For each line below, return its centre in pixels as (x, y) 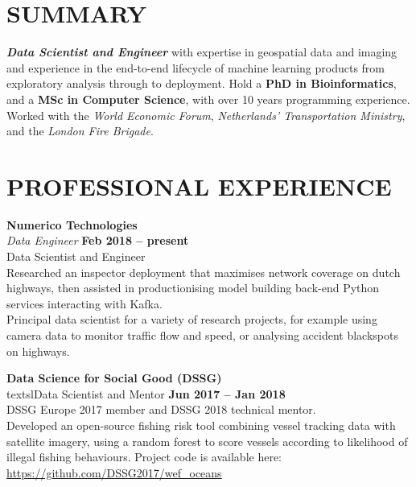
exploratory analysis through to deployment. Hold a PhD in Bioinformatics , (202, 83)
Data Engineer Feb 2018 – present (98, 240)
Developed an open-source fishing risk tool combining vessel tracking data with (201, 425)
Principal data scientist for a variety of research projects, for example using (192, 319)
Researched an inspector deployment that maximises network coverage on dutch (204, 272)
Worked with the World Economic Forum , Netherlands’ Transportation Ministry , (206, 115)
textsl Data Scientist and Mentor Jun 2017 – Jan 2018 (146, 393)
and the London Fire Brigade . (80, 131)
